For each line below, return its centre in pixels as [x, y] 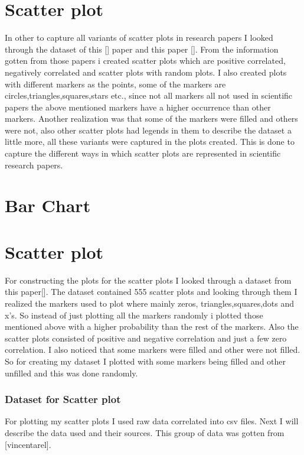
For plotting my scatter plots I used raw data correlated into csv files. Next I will [152, 421]
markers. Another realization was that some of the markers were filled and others [151, 118]
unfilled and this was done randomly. [71, 373]
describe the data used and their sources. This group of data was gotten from [145, 432]
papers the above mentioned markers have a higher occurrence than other [138, 107]
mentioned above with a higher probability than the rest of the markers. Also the [152, 326]
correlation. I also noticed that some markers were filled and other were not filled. [153, 350]
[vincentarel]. [28, 444]
